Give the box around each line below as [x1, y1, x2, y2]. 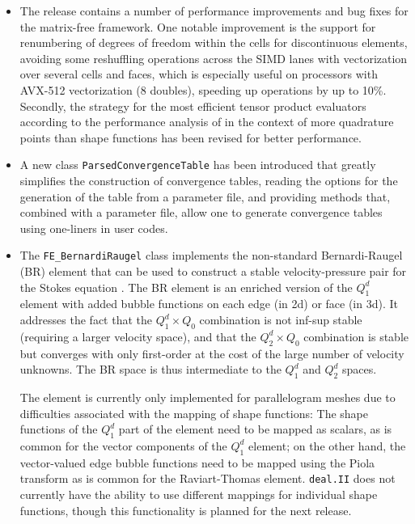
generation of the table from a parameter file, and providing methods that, [19, 188, 391, 205]
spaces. [342, 361, 377, 378]
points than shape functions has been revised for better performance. [19, 129, 362, 146]
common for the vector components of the [19, 437, 227, 454]
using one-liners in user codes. [19, 219, 168, 236]
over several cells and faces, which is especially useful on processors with [19, 65, 378, 82]
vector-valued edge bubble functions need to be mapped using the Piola [19, 454, 375, 471]
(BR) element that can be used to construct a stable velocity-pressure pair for [19, 263, 407, 280]
